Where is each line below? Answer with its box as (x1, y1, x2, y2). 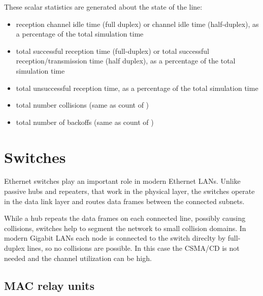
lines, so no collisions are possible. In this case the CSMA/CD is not (27, 243, 240, 253)
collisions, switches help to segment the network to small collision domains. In (4, 222, 246, 233)
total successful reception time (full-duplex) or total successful (16, 45, 209, 56)
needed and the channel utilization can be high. (4, 252, 152, 263)
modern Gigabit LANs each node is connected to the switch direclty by (4, 233, 226, 243)
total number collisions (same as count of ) (16, 100, 149, 110)
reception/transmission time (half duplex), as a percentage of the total (16, 55, 236, 66)
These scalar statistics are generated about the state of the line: (4, 2, 203, 12)
